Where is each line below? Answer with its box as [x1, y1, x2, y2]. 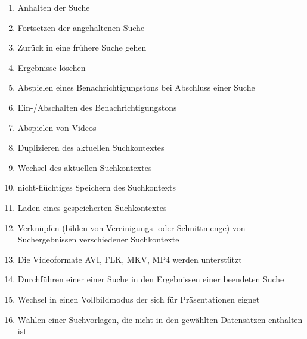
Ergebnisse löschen [17, 61, 86, 73]
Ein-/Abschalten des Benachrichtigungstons [17, 101, 177, 113]
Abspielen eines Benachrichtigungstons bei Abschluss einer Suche [17, 81, 255, 94]
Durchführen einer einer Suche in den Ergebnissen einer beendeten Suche [17, 273, 284, 285]
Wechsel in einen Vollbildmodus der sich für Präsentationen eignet [17, 293, 260, 305]
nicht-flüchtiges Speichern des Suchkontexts [17, 181, 176, 194]
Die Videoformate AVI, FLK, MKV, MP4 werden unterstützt [17, 253, 242, 265]
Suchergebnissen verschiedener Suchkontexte [17, 233, 179, 245]
